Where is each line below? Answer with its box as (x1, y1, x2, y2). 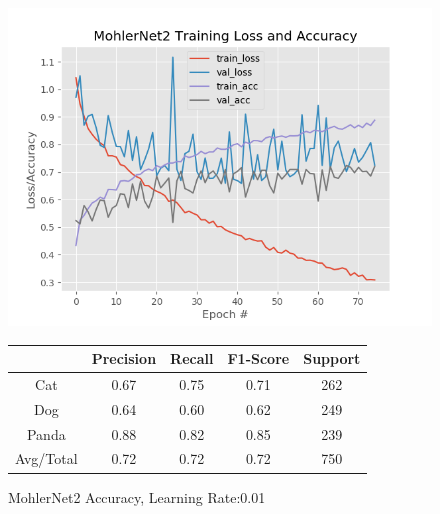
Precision (91, 348, 157, 369)
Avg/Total (15, 448, 78, 469)
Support (303, 348, 361, 369)
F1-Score (227, 348, 290, 369)
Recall (170, 348, 214, 369)
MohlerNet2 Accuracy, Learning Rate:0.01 (8, 486, 266, 507)
